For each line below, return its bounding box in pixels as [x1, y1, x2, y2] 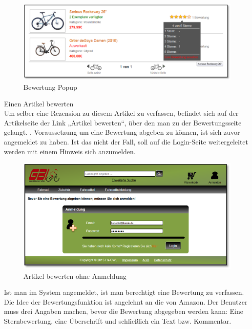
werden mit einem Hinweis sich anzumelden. [4, 146, 136, 156]
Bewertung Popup [23, 82, 77, 92]
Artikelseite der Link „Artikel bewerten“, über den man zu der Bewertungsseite [4, 117, 242, 127]
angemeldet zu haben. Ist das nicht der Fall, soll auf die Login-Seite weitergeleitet [4, 136, 249, 146]
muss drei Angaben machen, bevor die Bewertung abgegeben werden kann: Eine [4, 306, 243, 316]
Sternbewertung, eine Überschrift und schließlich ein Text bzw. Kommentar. [4, 316, 231, 326]
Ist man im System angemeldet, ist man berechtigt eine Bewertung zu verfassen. [4, 287, 244, 297]
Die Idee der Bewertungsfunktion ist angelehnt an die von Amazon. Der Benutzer [4, 296, 248, 307]
